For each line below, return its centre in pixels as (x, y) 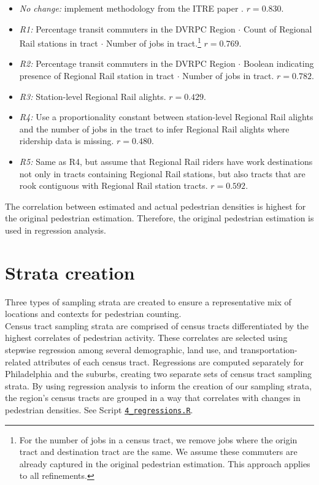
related (18, 361)
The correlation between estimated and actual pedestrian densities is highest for (156, 206)
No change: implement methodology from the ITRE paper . (131, 8)
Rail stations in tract (59, 43)
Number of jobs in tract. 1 (153, 42)
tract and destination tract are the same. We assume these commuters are (158, 452)
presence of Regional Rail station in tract (97, 76)
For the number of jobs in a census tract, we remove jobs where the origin (158, 439)
